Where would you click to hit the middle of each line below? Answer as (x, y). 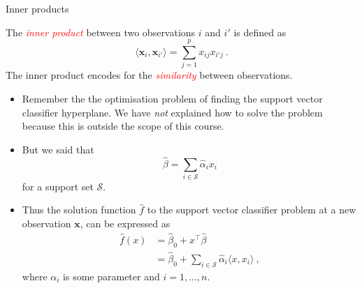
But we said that (58, 149)
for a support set (58, 186)
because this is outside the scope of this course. (123, 126)
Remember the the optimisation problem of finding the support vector (172, 98)
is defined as (260, 32)
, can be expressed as (125, 223)
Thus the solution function (79, 210)
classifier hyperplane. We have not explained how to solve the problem (172, 112)
